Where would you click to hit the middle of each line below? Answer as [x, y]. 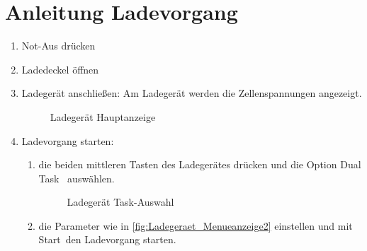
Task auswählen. [77, 178]
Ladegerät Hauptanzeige [103, 116]
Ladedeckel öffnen [60, 69]
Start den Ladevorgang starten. [107, 239]
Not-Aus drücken [58, 46]
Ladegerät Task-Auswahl [120, 202]
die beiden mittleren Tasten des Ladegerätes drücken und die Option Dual [200, 164]
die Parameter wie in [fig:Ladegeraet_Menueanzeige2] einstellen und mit [196, 225]
